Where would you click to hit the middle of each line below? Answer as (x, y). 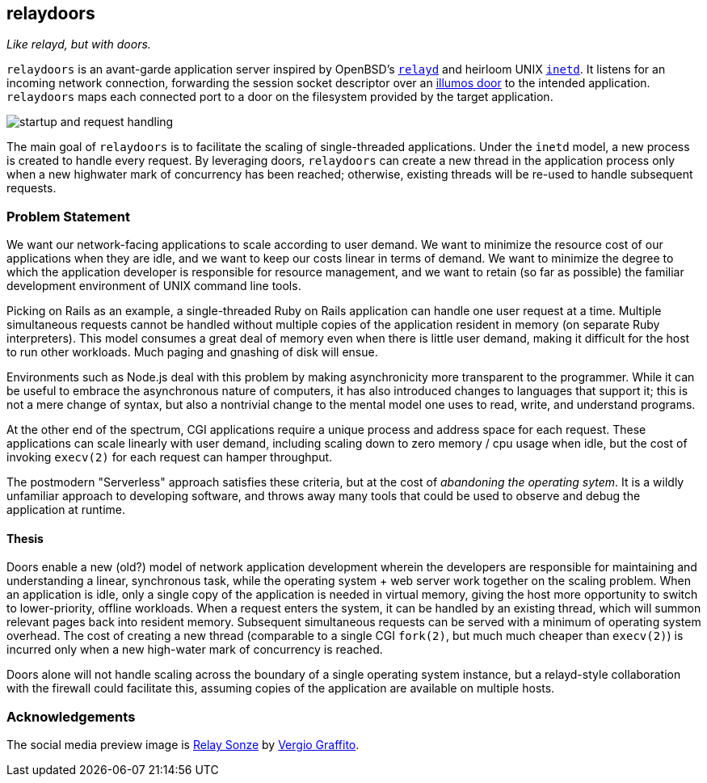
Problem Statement (68, 216)
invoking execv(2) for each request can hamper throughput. (170, 457)
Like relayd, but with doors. (79, 44)
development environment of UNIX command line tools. (154, 286)
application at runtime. (66, 510)
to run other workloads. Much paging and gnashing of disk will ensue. (192, 352)
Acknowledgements (71, 716)
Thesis (25, 538)
